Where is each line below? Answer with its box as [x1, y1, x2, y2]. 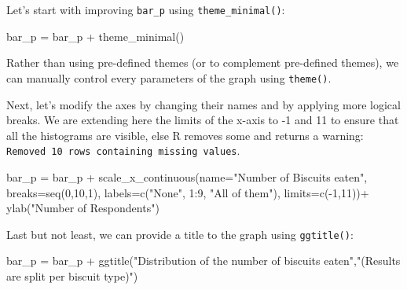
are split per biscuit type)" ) [6, 267, 138, 284]
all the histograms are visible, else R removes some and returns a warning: [6, 127, 364, 143]
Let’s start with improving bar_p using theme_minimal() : [6, 2, 285, 17]
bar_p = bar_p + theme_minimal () [6, 28, 185, 44]
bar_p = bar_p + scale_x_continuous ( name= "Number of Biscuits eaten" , [6, 168, 368, 185]
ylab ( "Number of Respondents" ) [6, 200, 159, 216]
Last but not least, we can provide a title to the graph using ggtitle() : [6, 226, 354, 242]
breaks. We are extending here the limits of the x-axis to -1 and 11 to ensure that [6, 112, 399, 128]
